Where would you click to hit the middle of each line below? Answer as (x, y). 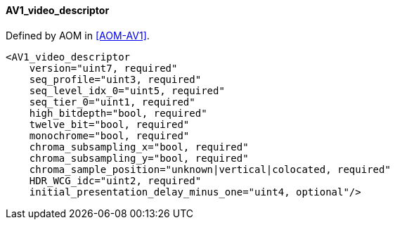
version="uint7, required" (103, 68)
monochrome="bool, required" (109, 135)
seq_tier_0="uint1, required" (112, 102)
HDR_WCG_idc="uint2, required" (115, 180)
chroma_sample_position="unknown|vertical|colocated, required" (210, 169)
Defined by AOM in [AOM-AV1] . (78, 35)
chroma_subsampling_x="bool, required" (139, 147)
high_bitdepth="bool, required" (118, 113)
